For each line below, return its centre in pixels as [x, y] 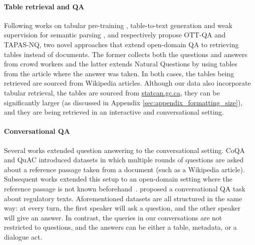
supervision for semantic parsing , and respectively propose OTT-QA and [115, 35]
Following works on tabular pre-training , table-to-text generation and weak [118, 25]
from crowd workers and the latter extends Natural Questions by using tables [121, 64]
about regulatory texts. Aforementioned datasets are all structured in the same [123, 198]
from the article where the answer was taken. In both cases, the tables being [119, 73]
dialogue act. [23, 236]
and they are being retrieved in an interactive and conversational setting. [114, 112]
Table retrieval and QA [44, 6]
